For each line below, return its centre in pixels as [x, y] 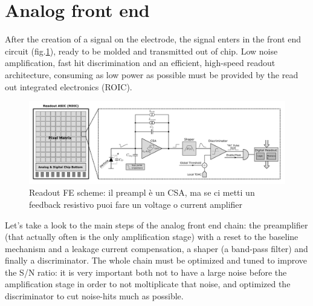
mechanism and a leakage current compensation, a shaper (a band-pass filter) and [156, 248]
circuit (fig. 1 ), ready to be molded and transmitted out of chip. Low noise [141, 51]
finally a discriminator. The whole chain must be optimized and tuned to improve [156, 260]
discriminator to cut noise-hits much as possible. [94, 296]
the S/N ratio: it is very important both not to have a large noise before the [146, 272]
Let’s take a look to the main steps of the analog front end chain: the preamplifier [156, 225]
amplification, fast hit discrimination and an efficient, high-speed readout [140, 63]
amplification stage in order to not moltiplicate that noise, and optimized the [148, 284]
